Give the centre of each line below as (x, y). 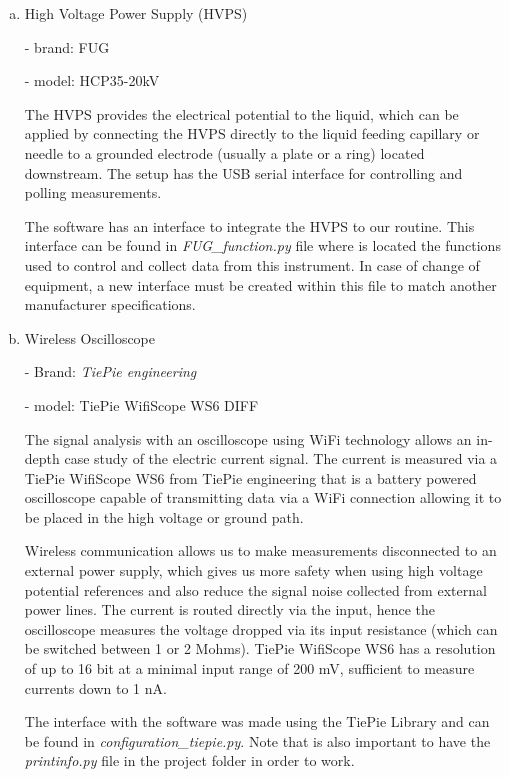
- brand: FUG (67, 46)
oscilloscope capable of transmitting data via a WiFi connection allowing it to (263, 497)
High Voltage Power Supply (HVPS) (136, 13)
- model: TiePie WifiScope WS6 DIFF (141, 404)
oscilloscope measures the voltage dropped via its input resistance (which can (261, 628)
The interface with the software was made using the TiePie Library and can (257, 721)
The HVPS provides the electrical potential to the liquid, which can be (241, 113)
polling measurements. (93, 192)
